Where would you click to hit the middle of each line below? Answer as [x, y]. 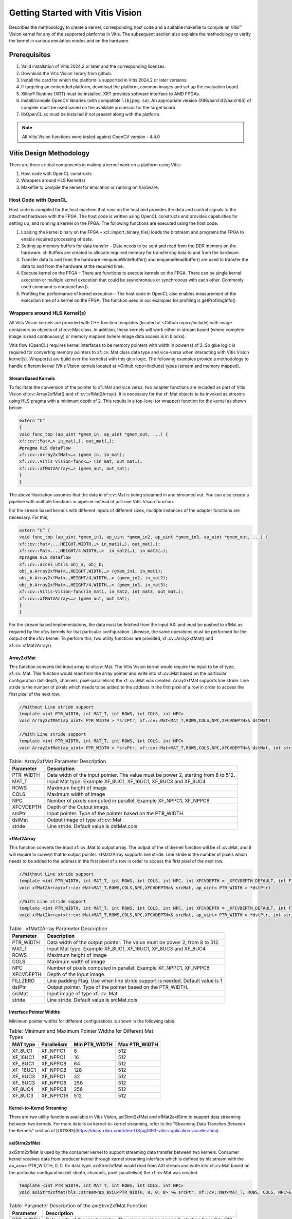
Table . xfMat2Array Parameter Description [58, 928]
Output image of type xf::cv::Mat [84, 820]
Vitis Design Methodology [49, 153]
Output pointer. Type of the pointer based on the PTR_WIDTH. [118, 987]
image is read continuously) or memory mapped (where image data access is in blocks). [98, 336]
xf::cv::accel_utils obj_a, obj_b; [62, 564]
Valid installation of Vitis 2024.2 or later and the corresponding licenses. [93, 66]
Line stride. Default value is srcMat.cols [92, 1000]
